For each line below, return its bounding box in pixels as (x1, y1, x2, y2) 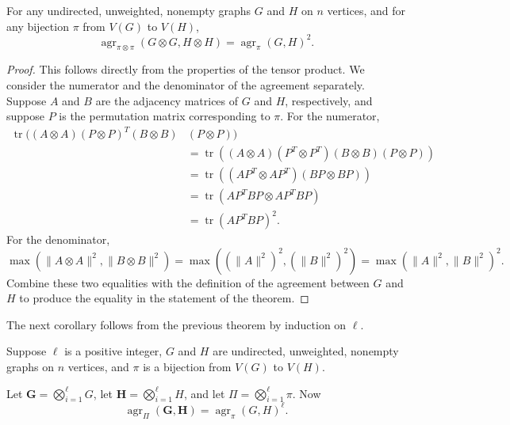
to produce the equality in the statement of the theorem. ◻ (19, 290, 309, 306)
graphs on (6, 358, 55, 374)
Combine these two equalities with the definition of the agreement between (6, 274, 370, 290)
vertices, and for (327, 2, 405, 18)
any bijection (6, 17, 69, 34)
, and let (184, 385, 225, 401)
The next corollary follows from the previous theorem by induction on (6, 316, 347, 332)
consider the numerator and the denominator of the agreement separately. (6, 77, 365, 93)
